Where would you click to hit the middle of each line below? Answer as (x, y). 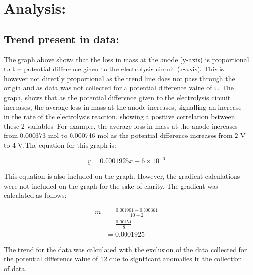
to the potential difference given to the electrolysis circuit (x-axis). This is (114, 69)
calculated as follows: (35, 195)
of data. (16, 268)
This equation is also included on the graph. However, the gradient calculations (122, 176)
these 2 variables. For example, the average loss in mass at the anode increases (121, 126)
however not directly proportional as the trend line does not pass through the (119, 78)
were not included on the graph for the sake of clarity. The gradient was (111, 185)
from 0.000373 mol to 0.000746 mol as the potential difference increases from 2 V (125, 135)
